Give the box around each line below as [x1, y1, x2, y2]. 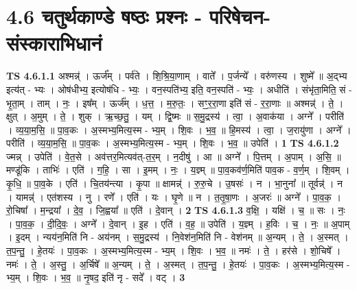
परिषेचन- [209, 2, 271, 30]
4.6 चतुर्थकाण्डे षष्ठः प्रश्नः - [6, 2, 203, 30]
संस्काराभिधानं [6, 29, 102, 57]
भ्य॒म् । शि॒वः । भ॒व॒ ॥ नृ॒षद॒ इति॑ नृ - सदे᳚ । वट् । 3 [6, 270, 185, 285]
